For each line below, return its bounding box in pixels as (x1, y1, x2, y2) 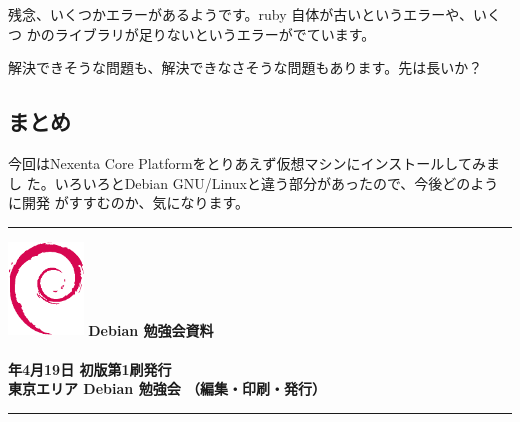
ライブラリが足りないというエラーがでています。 (54, 23, 376, 44)
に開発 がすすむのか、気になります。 (8, 192, 249, 213)
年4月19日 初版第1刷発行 (8, 358, 172, 379)
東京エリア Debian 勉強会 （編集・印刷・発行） (8, 378, 326, 399)
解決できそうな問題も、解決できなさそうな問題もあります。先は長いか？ (8, 57, 483, 78)
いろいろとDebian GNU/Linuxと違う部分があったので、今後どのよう (54, 172, 499, 193)
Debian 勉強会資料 (88, 319, 214, 340)
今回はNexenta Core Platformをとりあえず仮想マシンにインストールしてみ (8, 152, 486, 173)
